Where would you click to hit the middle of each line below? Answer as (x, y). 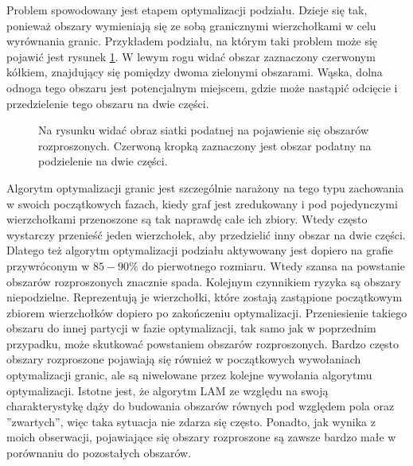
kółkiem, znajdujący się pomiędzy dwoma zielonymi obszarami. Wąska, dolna (195, 72)
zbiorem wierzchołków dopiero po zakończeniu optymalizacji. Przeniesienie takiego (207, 312)
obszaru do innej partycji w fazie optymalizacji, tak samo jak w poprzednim (191, 328)
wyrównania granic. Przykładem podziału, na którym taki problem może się (192, 41)
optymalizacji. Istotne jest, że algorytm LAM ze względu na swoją (168, 390)
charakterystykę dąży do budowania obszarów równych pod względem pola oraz (201, 406)
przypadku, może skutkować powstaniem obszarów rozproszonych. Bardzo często (203, 343)
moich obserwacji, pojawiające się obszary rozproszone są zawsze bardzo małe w (201, 437)
